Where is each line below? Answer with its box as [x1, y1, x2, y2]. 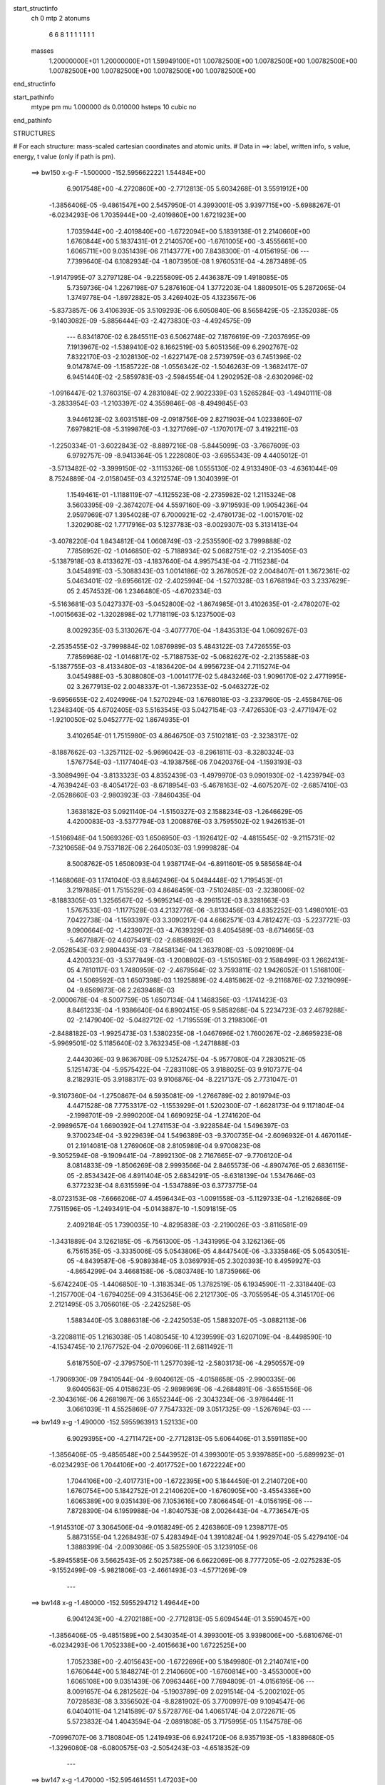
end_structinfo [13, 79, 56, 89]
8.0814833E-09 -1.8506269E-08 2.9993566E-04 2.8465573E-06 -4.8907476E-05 [66, 1161, 310, 1170]
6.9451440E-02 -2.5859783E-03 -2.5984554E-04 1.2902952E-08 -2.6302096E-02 [66, 372, 314, 381]
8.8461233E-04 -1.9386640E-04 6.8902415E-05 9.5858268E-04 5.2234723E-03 [66, 1005, 307, 1014]
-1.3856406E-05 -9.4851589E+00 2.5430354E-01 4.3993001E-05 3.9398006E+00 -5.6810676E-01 [48, 1631, 342, 1639]
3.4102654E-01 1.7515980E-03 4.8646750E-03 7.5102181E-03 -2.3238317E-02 [66, 732, 299, 740]
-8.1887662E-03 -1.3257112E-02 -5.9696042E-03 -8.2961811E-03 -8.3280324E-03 [48, 748, 294, 756]
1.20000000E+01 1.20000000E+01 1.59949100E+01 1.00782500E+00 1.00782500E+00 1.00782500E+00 [48, 56, 358, 65]
